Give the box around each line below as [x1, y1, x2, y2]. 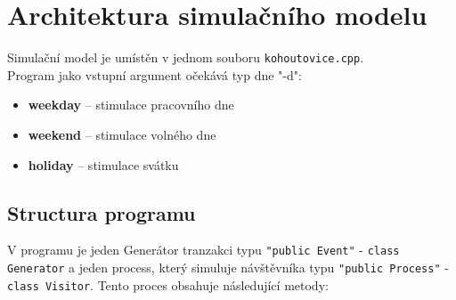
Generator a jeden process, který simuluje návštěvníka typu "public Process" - [7, 258, 449, 277]
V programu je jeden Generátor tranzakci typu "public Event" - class [7, 240, 400, 259]
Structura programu [7, 199, 196, 226]
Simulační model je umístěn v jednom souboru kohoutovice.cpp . [7, 48, 364, 67]
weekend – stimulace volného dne [28, 125, 216, 143]
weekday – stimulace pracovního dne [28, 95, 234, 114]
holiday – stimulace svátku [28, 155, 179, 174]
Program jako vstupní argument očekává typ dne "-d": [7, 65, 302, 84]
